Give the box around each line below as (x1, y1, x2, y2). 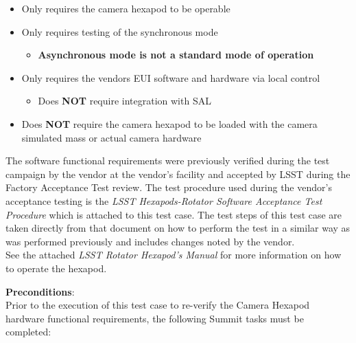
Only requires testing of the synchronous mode (21, 24, 218, 38)
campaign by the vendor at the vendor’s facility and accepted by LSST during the (5, 166, 351, 181)
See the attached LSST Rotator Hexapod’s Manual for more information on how (5, 247, 342, 262)
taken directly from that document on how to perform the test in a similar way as (5, 221, 351, 235)
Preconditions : (5, 284, 75, 298)
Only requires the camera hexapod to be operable (21, 1, 230, 15)
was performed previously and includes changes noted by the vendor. (5, 234, 295, 248)
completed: (5, 324, 51, 339)
